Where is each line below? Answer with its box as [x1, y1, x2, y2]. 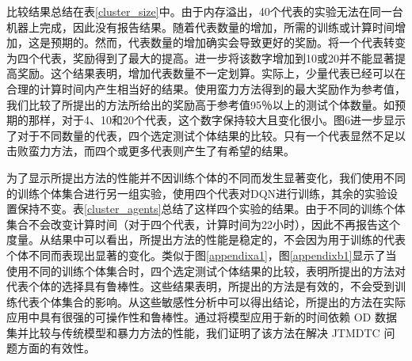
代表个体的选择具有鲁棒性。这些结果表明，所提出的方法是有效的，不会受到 [6, 278, 395, 294]
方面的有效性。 [17, 340, 95, 356]
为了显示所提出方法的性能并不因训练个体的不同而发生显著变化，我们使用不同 [6, 169, 406, 185]
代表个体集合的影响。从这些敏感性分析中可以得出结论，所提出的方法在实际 [17, 293, 406, 310]
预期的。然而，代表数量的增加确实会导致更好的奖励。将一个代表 [50, 34, 383, 51]
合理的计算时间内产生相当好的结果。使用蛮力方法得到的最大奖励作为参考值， [6, 80, 406, 97]
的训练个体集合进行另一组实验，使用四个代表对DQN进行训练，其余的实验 [6, 184, 387, 201]
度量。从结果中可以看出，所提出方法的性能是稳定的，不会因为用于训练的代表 [6, 231, 406, 248]
